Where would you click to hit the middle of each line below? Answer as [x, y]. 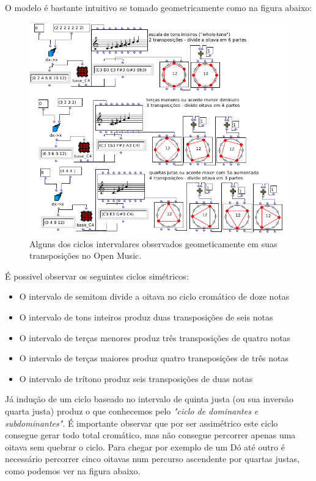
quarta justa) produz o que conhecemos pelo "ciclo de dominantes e [132, 410]
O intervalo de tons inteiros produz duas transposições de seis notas [146, 316]
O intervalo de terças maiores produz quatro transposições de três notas [154, 358]
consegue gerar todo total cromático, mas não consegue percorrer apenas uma [150, 435]
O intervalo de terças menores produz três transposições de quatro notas [155, 337]
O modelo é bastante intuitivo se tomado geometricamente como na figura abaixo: [159, 7]
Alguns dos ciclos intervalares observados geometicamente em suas [153, 243]
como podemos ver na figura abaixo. [73, 470]
